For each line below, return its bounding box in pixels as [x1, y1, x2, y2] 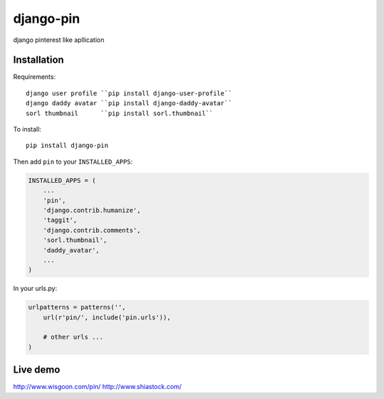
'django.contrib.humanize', [43, 206, 142, 214]
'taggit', [43, 216, 78, 224]
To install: [13, 125, 42, 134]
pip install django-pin [26, 142, 109, 149]
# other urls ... [43, 333, 104, 341]
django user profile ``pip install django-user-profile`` [26, 89, 233, 97]
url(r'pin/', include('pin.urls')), [43, 313, 171, 321]
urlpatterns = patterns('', [28, 303, 126, 312]
